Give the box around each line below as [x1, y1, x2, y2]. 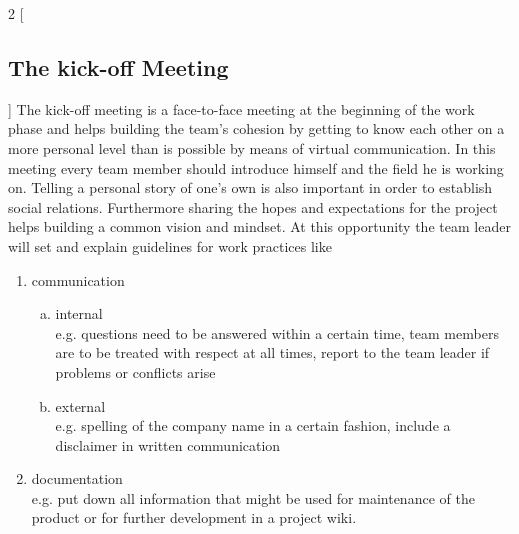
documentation [31, 468, 123, 489]
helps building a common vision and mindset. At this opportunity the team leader [8, 216, 511, 237]
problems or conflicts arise [55, 361, 216, 382]
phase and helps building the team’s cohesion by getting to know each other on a [8, 118, 505, 139]
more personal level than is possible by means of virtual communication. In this [8, 137, 496, 158]
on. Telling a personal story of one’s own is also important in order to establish [8, 177, 493, 198]
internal [55, 303, 103, 324]
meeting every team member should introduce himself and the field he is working [8, 157, 504, 178]
